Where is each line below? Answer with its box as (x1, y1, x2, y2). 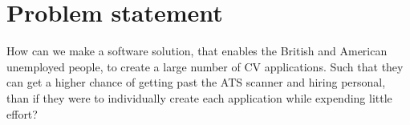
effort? (6, 105, 38, 122)
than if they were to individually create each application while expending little (6, 89, 392, 106)
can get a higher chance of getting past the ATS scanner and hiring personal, (6, 74, 386, 91)
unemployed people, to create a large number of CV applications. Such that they (6, 58, 404, 75)
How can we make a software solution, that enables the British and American (6, 42, 388, 59)
